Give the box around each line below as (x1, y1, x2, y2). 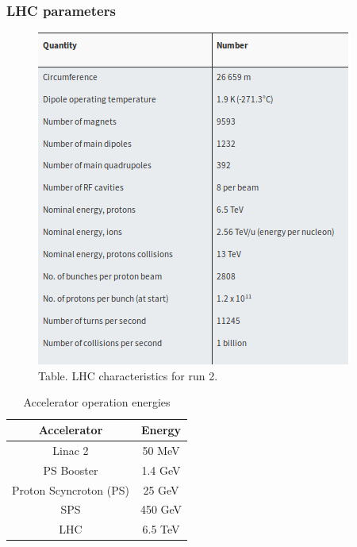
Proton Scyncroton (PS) (12, 481, 129, 498)
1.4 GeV (141, 461, 181, 478)
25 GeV (143, 481, 179, 498)
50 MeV (142, 441, 180, 458)
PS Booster (43, 461, 98, 478)
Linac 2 (52, 441, 89, 458)
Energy (140, 422, 182, 437)
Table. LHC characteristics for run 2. (38, 367, 218, 383)
